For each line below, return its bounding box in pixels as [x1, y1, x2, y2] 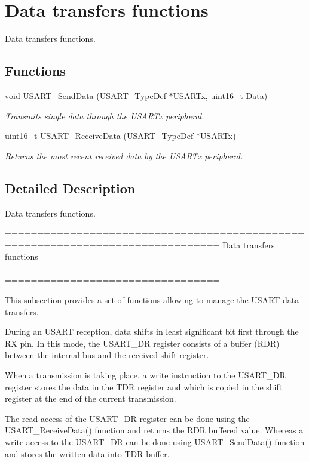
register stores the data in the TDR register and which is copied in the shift [5, 380, 283, 393]
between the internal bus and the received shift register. [5, 349, 209, 361]
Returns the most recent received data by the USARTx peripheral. [5, 149, 243, 162]
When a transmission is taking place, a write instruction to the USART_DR [5, 369, 286, 381]
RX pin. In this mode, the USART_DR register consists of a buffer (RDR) [5, 337, 280, 349]
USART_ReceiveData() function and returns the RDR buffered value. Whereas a [5, 424, 304, 436]
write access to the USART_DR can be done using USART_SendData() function [5, 436, 305, 448]
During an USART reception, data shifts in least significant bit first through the [5, 325, 299, 338]
